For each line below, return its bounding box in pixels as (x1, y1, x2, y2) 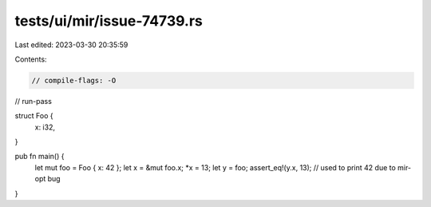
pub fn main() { (14, 152, 65, 161)
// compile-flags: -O (31, 76, 117, 85)
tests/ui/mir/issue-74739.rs (14, 12, 204, 30)
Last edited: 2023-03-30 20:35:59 (14, 40, 129, 50)
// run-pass (14, 96, 52, 105)
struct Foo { (14, 111, 53, 121)
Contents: (14, 54, 47, 64)
